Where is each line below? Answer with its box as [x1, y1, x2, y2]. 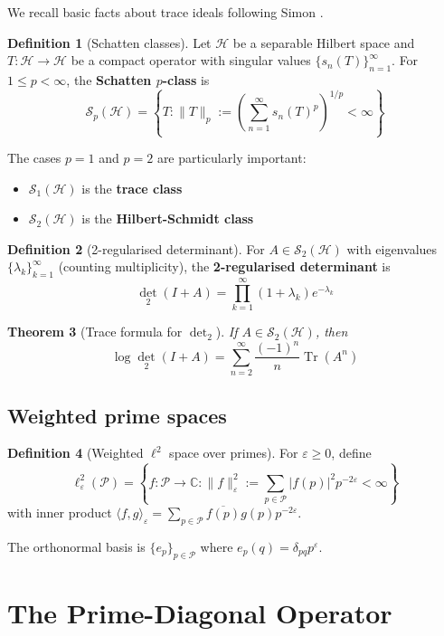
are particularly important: [156, 148, 307, 167]
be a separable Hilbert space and [232, 33, 415, 52]
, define [331, 443, 372, 462]
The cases [7, 148, 61, 167]
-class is [162, 70, 210, 89]
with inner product [7, 503, 112, 522]
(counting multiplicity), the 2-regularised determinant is [58, 257, 391, 276]
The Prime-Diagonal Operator [7, 594, 392, 631]
